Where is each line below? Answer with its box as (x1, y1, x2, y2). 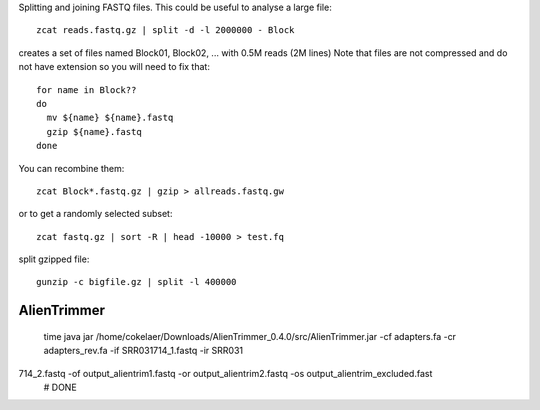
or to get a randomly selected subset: (18, 208, 173, 220)
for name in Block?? (36, 84, 137, 95)
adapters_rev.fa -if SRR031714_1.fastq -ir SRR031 (43, 345, 244, 357)
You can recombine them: (18, 162, 125, 174)
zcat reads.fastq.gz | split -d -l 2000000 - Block (36, 25, 295, 36)
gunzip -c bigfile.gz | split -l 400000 (36, 276, 237, 288)
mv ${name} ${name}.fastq (46, 112, 174, 124)
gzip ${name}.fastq (46, 126, 142, 137)
